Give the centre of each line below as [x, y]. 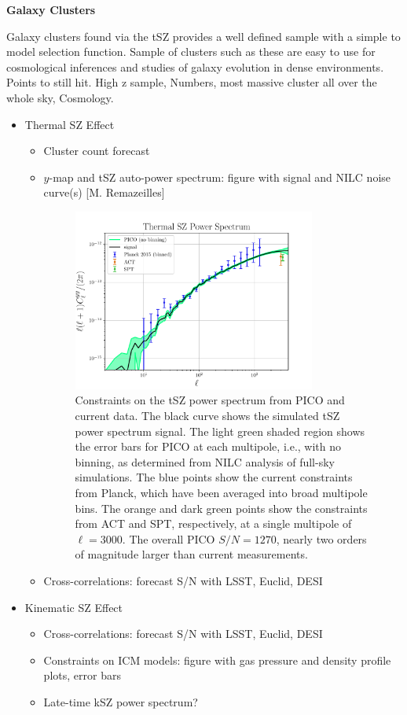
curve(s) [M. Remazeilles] [104, 192]
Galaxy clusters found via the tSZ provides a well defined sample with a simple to [203, 36]
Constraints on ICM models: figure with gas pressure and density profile [217, 660]
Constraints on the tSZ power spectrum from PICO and [210, 400]
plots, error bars [82, 675]
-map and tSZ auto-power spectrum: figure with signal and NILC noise [220, 177]
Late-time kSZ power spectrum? [121, 701]
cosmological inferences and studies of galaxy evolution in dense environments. [195, 66]
